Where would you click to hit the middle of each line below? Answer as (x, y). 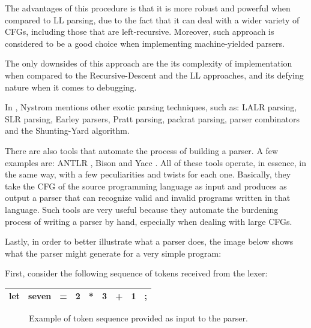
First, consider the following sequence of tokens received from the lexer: (136, 273)
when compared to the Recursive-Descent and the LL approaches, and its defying (154, 75)
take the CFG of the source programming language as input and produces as (146, 186)
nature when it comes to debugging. (71, 87)
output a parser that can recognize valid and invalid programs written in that (148, 198)
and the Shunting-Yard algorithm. (67, 130)
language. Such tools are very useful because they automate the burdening (142, 209)
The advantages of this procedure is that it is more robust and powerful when (148, 8)
